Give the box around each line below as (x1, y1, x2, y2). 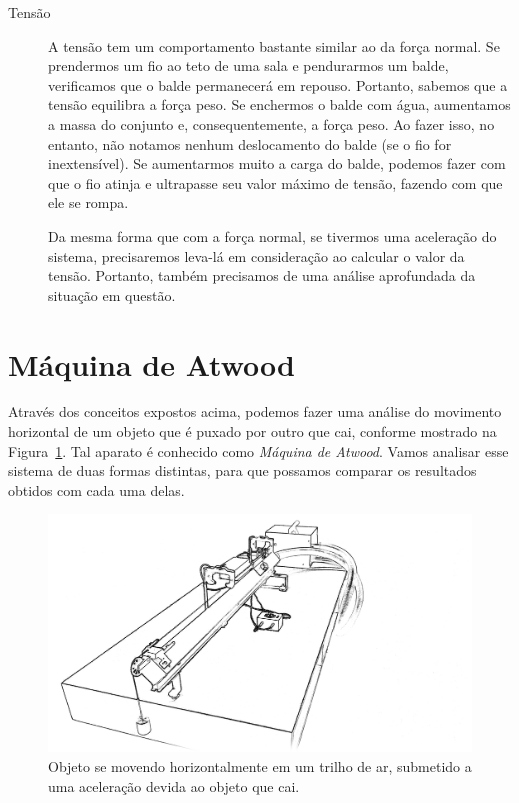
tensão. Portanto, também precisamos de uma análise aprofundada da (48, 265, 476, 286)
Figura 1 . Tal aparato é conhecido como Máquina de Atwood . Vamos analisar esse (8, 440, 509, 461)
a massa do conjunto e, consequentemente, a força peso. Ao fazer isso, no (48, 113, 495, 134)
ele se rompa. (48, 192, 129, 213)
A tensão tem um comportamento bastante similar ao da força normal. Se (48, 35, 500, 56)
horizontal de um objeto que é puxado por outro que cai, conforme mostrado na (8, 421, 497, 442)
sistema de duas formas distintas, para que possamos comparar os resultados (8, 460, 477, 481)
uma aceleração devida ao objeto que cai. (48, 775, 300, 796)
